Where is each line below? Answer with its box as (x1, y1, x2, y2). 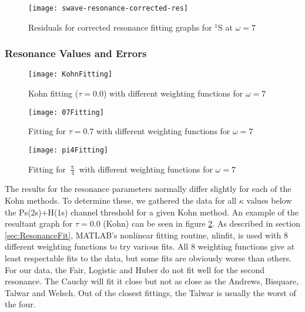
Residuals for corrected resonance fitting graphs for (28, 21, 212, 33)
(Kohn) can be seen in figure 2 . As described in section (103, 217, 300, 230)
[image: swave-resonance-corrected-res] (28, 4, 189, 12)
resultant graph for (5, 217, 73, 230)
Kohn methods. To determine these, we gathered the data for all (5, 194, 237, 207)
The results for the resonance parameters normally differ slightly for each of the (5, 182, 291, 195)
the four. (5, 298, 36, 310)
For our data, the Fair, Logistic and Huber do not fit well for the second (5, 263, 264, 276)
